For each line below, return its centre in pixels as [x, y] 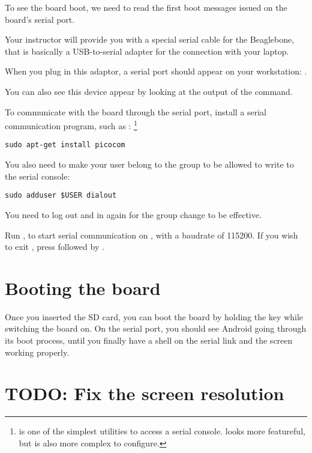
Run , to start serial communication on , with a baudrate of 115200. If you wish [151, 235]
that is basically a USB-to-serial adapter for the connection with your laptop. [147, 51]
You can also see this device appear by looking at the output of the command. [149, 91]
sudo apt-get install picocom [65, 145]
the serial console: [37, 176]
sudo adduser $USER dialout [61, 196]
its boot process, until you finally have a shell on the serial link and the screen [149, 340]
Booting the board [83, 287]
